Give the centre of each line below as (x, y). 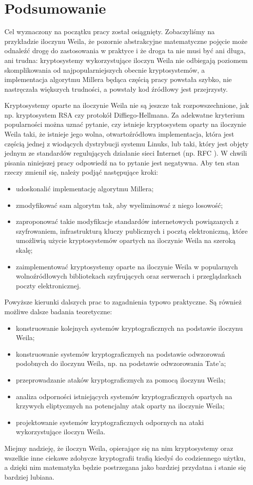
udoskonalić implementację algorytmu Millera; (85, 189)
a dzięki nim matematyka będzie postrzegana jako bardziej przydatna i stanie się (125, 467)
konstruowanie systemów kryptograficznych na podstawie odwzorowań (120, 354)
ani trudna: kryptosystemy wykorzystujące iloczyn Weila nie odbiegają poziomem (126, 60)
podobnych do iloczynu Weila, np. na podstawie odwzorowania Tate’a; (121, 363)
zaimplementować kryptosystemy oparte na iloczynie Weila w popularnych (127, 266)
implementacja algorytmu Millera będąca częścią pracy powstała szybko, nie (118, 79)
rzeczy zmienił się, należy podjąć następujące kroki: (81, 172)
